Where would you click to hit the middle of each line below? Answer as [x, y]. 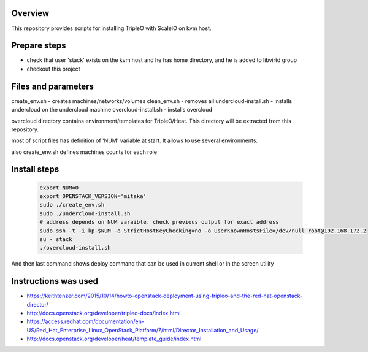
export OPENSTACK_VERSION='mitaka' [93, 197]
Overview [30, 13]
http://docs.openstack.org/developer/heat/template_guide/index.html [114, 339]
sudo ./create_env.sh [72, 205]
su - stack [56, 239]
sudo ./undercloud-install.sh [85, 213]
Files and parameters [53, 86]
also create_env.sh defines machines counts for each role [84, 152]
